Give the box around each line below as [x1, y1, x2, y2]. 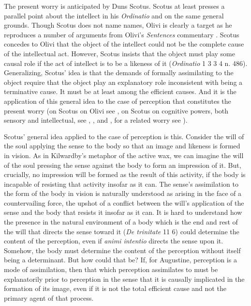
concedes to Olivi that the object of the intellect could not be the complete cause [4, 39, 244, 49]
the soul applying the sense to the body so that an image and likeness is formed [4, 141, 240, 151]
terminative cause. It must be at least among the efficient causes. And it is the [4, 86, 236, 97]
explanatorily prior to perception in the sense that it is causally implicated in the [4, 274, 245, 284]
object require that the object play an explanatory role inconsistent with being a [4, 77, 243, 87]
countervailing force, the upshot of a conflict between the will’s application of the [4, 197, 244, 208]
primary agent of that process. [4, 292, 94, 303]
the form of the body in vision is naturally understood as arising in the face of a [4, 188, 241, 198]
